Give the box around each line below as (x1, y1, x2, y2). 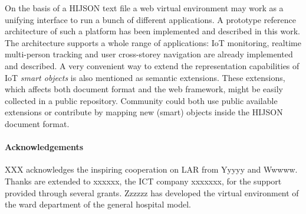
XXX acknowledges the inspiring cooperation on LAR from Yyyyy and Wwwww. (5, 163, 298, 176)
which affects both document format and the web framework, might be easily (5, 83, 283, 95)
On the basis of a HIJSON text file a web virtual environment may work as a (5, 2, 284, 14)
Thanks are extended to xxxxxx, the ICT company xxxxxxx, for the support (5, 174, 282, 187)
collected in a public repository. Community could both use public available (5, 94, 278, 106)
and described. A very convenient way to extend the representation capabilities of (5, 59, 300, 72)
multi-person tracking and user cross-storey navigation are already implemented (5, 48, 293, 60)
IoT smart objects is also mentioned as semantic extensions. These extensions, (5, 71, 285, 83)
